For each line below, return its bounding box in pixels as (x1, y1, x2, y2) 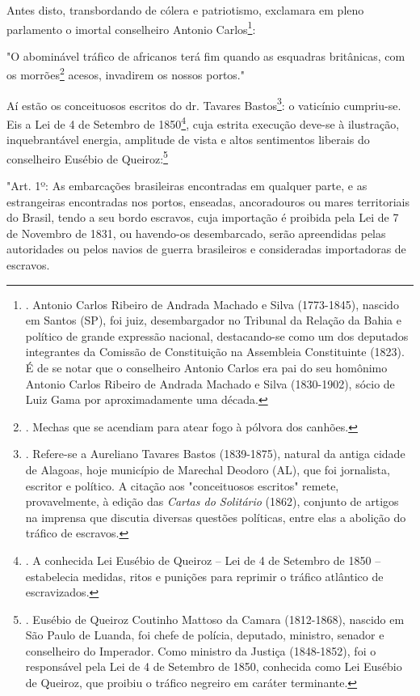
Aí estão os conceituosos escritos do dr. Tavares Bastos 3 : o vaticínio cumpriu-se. (6, 94, 401, 113)
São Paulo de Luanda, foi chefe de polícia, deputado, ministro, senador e (25, 626, 384, 643)
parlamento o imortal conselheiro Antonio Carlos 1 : (6, 18, 256, 37)
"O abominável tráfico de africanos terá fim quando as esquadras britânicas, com (6, 47, 405, 64)
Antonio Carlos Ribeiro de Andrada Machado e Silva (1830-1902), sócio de (25, 375, 395, 392)
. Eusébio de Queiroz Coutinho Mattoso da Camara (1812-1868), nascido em (25, 610, 405, 627)
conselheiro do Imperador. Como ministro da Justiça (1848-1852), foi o (25, 642, 376, 659)
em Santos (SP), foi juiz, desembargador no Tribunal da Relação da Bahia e (25, 312, 402, 329)
